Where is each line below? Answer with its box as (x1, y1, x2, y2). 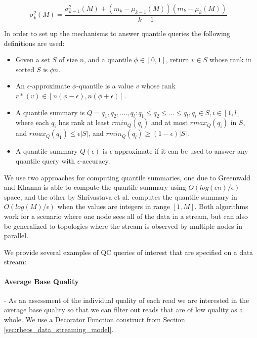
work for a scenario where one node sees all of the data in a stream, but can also (4, 211, 248, 221)
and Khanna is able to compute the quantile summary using (4, 182, 186, 192)
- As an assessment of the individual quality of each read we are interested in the (4, 295, 249, 305)
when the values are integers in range (57, 201, 170, 211)
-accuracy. (80, 155, 110, 166)
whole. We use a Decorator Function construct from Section (4, 314, 185, 324)
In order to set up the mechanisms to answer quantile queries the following (4, 28, 230, 39)
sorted (15, 64, 35, 74)
